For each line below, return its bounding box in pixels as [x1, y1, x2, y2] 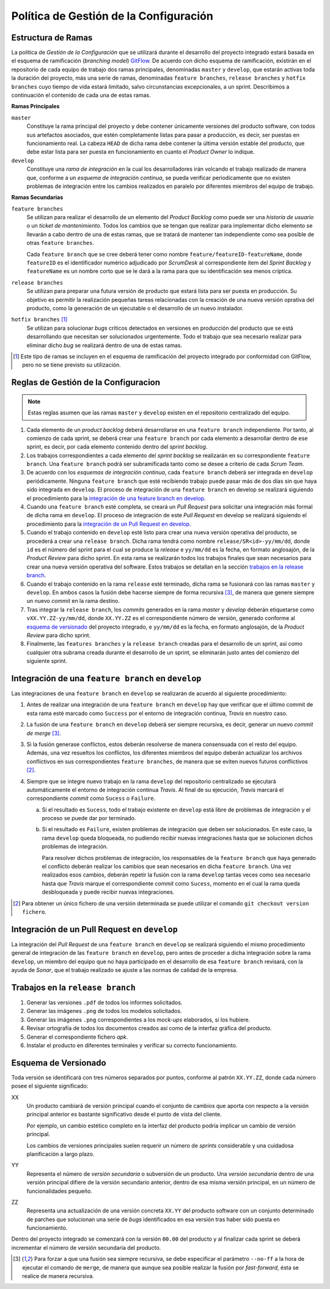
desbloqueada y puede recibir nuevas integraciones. [42, 888, 175, 896]
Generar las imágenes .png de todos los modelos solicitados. [26, 1007, 182, 1015]
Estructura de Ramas [11, 32, 93, 43]
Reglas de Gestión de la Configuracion [11, 377, 161, 388]
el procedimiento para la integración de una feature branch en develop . [26, 495, 206, 502]
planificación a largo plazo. [26, 1150, 95, 1157]
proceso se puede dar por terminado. [42, 815, 136, 822]
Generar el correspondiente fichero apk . [26, 1033, 128, 1041]
